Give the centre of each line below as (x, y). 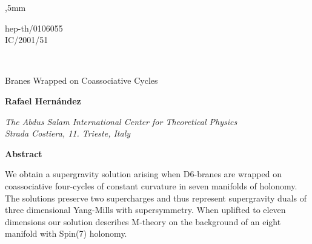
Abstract (24, 153)
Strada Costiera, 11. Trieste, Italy (68, 133)
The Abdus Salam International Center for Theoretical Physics (121, 121)
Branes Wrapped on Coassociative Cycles (81, 80)
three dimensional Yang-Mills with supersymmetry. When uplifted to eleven (145, 210)
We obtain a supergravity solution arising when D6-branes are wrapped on (143, 174)
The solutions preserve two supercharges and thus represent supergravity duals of (156, 198)
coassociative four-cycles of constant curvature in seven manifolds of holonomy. (151, 185)
